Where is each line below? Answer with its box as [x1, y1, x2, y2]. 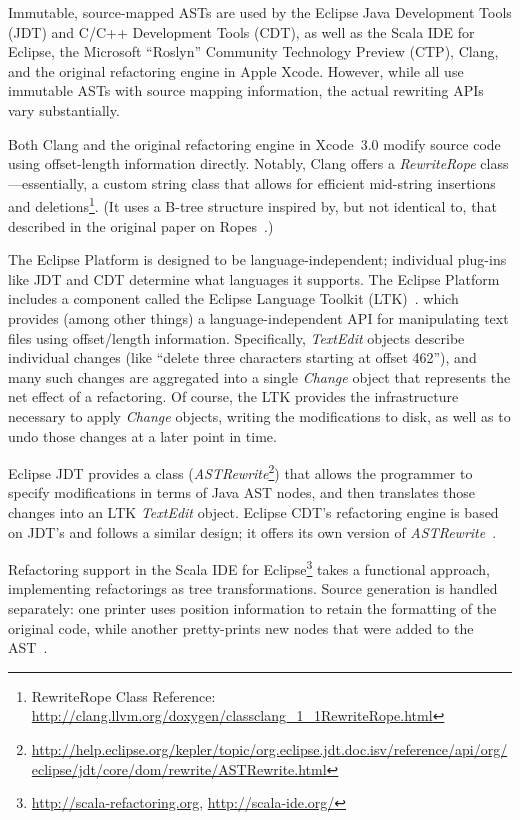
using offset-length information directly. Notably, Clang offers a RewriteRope [8, 153, 476, 174]
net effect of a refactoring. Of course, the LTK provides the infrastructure [8, 386, 459, 407]
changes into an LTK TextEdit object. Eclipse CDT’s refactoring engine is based [8, 501, 499, 522]
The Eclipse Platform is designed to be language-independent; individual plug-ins [8, 249, 507, 270]
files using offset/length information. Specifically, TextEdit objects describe [8, 327, 465, 348]
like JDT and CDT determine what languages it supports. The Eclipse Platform [8, 268, 500, 289]
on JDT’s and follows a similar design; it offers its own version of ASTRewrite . [8, 521, 497, 542]
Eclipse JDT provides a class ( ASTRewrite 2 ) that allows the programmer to [8, 460, 473, 483]
